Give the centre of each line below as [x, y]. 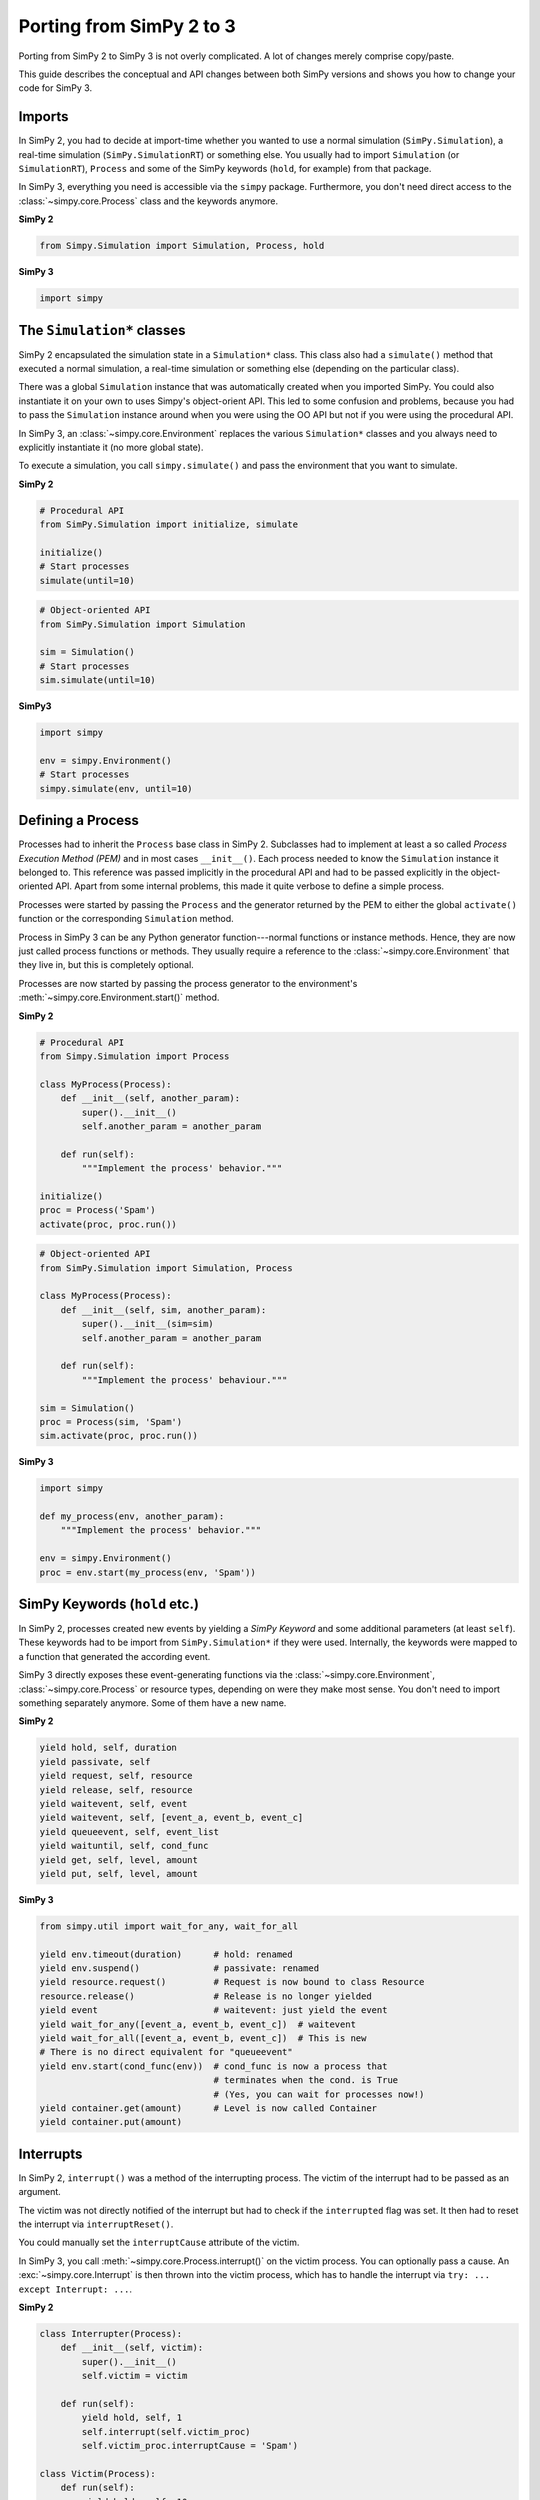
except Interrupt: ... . [75, 2289]
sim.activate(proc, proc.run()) [119, 1436]
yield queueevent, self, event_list [129, 1831]
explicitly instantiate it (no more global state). [111, 447]
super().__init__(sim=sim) [147, 1324]
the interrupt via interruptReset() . [96, 2224]
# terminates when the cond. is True [306, 2080]
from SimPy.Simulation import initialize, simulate [169, 524]
